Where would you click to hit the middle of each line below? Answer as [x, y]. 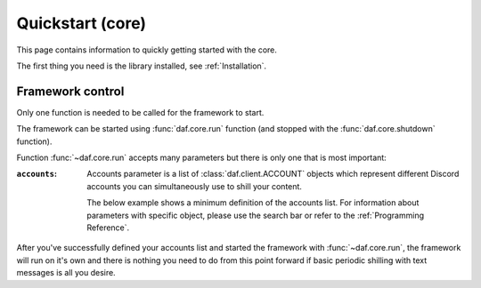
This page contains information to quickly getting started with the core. [147, 50]
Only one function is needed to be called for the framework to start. [140, 112]
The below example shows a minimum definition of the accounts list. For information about [253, 203]
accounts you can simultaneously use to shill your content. [195, 186]
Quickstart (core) [82, 23]
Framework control [70, 91]
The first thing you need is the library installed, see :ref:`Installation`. [142, 66]
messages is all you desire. [66, 273]
